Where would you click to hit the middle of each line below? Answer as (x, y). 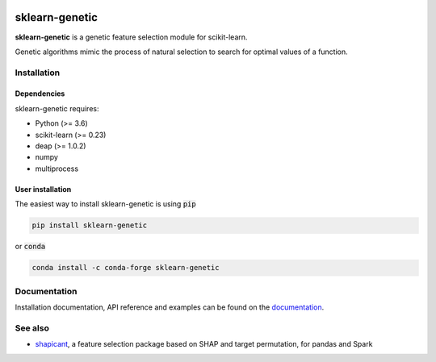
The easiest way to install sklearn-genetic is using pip (106, 204)
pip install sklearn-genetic (90, 225)
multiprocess (57, 169)
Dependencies (40, 94)
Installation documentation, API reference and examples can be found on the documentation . (170, 307)
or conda (30, 247)
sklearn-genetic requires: (57, 108)
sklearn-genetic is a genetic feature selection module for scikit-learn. (131, 37)
